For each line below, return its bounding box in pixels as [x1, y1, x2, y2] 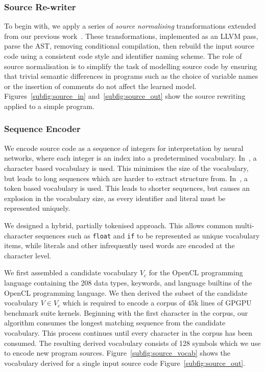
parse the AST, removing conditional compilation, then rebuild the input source [4, 40, 254, 51]
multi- [235, 220, 254, 230]
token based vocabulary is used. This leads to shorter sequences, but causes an [4, 183, 250, 193]
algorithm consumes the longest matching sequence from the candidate [4, 317, 226, 328]
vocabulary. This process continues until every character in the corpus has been [4, 327, 253, 338]
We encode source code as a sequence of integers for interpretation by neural [4, 142, 244, 153]
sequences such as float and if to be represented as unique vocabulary [35, 230, 260, 240]
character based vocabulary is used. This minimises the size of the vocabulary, [4, 162, 249, 173]
